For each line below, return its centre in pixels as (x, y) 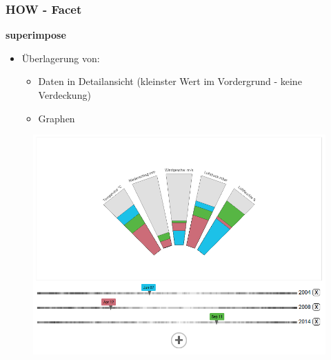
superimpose (36, 35)
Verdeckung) (64, 95)
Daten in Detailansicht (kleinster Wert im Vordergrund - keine (170, 81)
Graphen (57, 118)
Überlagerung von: (61, 58)
